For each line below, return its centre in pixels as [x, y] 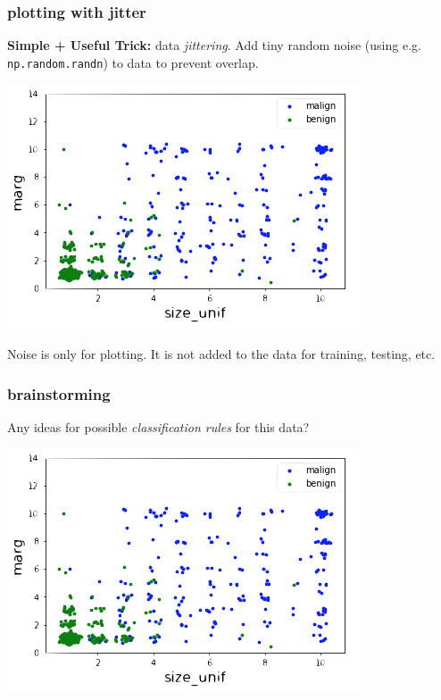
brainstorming [59, 393]
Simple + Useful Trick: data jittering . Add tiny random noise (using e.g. [214, 45]
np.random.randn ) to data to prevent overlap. [133, 62]
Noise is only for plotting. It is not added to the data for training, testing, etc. [221, 354]
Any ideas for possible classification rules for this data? [158, 426]
